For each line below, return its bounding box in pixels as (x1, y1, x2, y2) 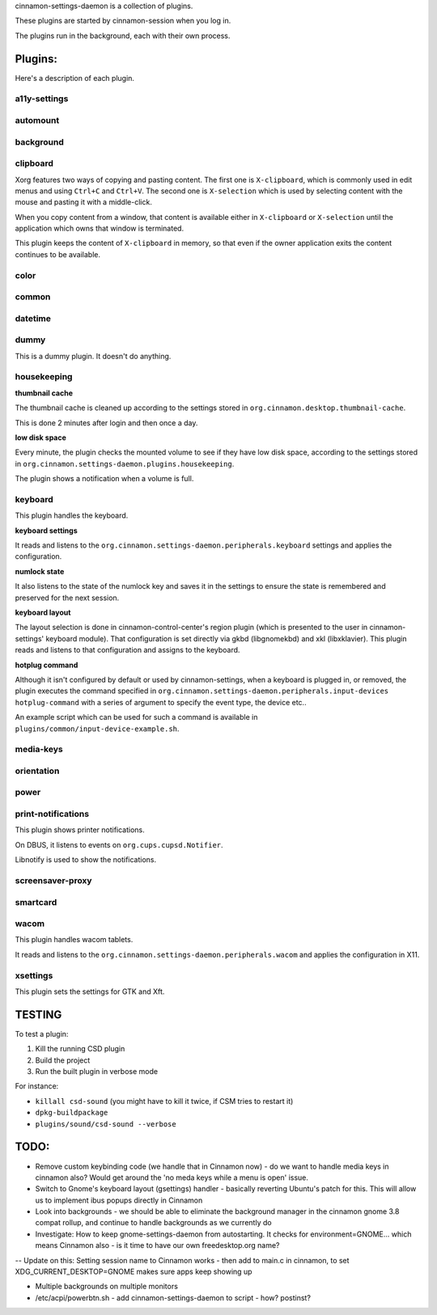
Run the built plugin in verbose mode (35, 1067, 158, 1076)
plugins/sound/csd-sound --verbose (35, 1119, 177, 1128)
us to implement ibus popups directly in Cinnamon (35, 1195, 203, 1205)
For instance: (15, 1081, 59, 1091)
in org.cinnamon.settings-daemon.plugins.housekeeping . (15, 459, 235, 468)
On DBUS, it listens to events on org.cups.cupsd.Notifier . (15, 839, 223, 849)
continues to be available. (15, 249, 101, 259)
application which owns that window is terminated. (15, 223, 185, 234)
